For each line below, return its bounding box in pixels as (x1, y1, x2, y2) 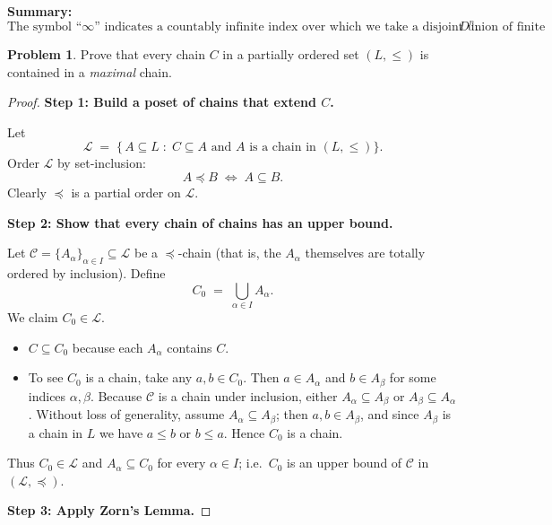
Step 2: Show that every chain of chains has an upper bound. (7, 213, 393, 232)
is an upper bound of (287, 453, 402, 472)
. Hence (223, 423, 265, 442)
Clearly (7, 183, 47, 202)
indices (28, 386, 66, 405)
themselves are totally (305, 243, 426, 262)
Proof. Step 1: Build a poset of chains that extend (7, 92, 316, 111)
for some (389, 368, 436, 387)
